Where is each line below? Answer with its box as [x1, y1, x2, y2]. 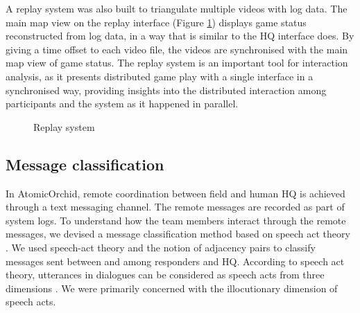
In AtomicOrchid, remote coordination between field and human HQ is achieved [6, 186, 345, 200]
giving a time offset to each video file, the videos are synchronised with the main [6, 42, 348, 56]
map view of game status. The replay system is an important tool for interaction [6, 55, 348, 70]
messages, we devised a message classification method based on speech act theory [6, 226, 350, 241]
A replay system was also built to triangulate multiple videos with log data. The [6, 1, 348, 15]
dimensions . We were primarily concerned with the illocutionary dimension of [6, 280, 338, 295]
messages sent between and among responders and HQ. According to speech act [6, 253, 345, 268]
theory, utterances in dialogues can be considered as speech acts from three [6, 267, 325, 282]
